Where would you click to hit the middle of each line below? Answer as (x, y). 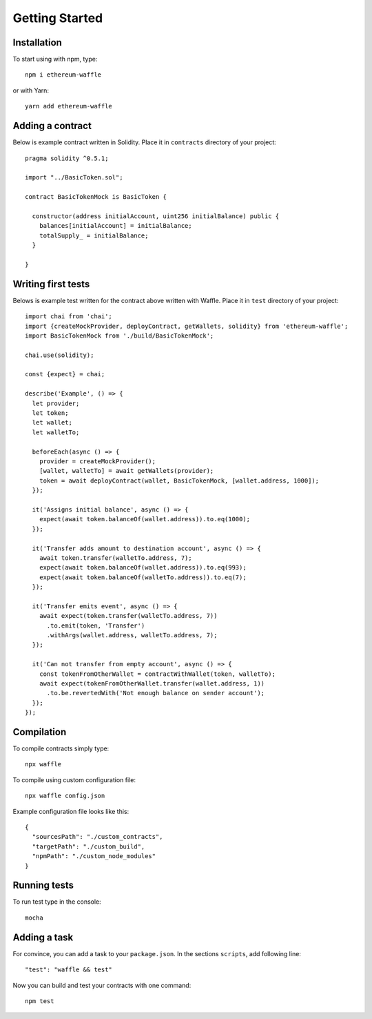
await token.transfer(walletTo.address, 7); (115, 558)
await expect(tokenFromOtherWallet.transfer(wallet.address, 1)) (152, 683)
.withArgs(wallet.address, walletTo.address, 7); (132, 635)
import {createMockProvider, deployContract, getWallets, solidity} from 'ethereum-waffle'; (187, 326)
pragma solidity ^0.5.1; (67, 158)
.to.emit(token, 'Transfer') (96, 625)
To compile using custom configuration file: (74, 779)
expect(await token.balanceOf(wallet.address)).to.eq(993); (143, 567)
